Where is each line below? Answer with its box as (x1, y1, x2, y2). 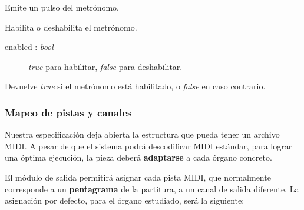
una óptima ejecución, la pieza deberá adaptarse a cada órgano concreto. (5, 151, 272, 164)
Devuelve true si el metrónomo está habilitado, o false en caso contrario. (5, 80, 266, 92)
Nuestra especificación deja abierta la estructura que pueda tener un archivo (5, 128, 280, 141)
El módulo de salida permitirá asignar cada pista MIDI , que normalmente (5, 171, 271, 183)
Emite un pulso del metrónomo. (5, 1, 119, 13)
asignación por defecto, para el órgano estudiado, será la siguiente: (5, 194, 244, 206)
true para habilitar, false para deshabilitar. (28, 60, 183, 72)
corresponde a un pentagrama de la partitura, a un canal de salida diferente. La (5, 182, 299, 195)
